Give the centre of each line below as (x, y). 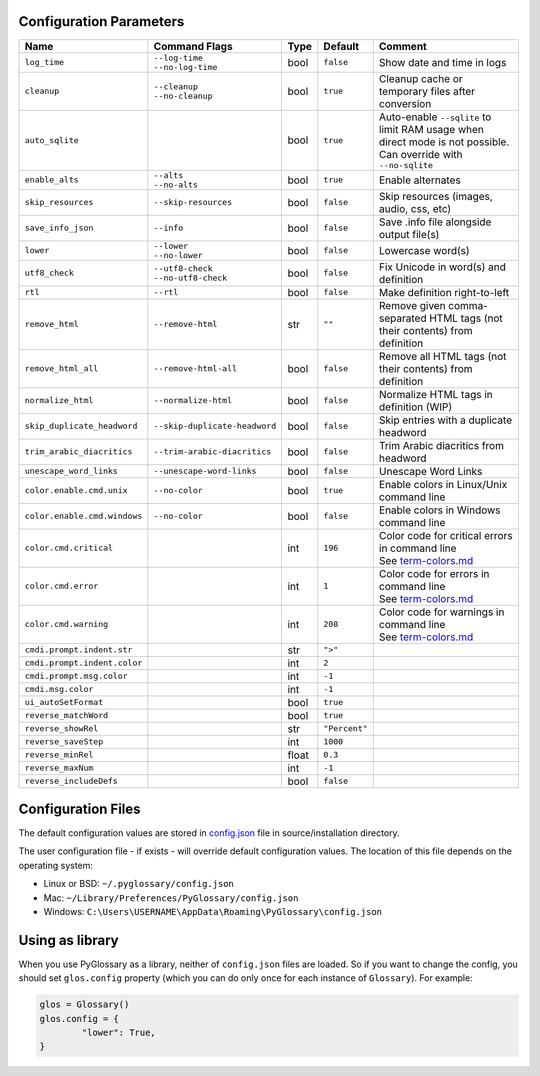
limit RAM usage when (431, 129)
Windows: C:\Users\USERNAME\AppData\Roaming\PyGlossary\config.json (213, 911)
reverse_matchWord (66, 715)
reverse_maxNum (59, 768)
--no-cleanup (183, 95)
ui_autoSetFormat (64, 702)
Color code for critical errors (446, 535)
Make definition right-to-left (444, 292)
